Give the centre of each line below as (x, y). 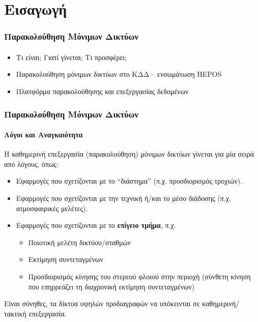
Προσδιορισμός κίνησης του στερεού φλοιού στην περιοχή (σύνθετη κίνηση (139, 276)
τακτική (15, 313)
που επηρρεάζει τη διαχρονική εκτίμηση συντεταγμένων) (111, 286)
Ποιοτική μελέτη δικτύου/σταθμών (80, 242)
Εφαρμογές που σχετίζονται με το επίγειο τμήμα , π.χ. (96, 225)
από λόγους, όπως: (31, 164)
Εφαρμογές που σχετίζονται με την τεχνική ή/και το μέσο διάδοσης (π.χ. (123, 198)
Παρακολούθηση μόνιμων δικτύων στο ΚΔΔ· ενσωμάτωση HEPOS (119, 74)
